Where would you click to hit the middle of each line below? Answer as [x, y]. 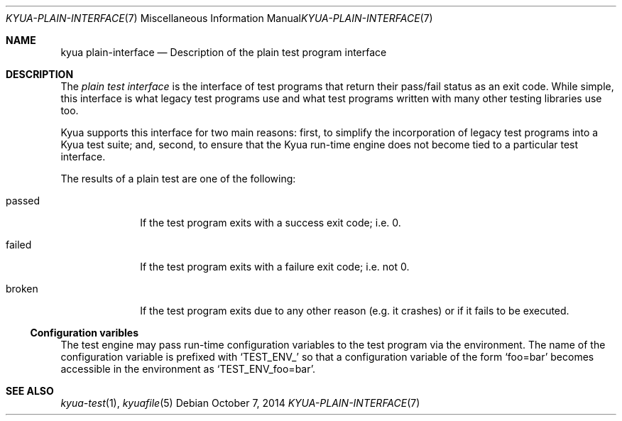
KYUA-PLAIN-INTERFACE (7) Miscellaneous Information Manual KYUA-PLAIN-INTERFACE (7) [219, 18]
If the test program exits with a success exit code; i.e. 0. [271, 223]
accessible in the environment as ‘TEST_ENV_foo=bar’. [188, 369]
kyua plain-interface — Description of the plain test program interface [224, 52]
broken [22, 289]
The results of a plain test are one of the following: [178, 179]
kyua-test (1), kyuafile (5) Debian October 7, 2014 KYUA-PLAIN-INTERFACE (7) [240, 403]
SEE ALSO [30, 391]
